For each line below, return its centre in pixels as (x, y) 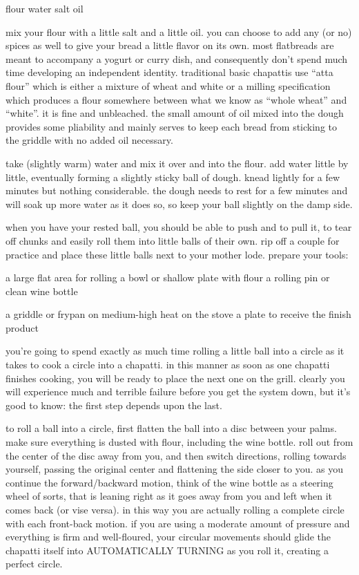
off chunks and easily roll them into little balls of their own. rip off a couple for (173, 240)
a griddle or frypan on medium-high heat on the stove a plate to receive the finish (178, 314)
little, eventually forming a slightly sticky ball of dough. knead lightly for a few (173, 177)
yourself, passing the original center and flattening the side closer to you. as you (175, 469)
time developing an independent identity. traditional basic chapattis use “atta (169, 72)
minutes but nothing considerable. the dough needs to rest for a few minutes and (177, 190)
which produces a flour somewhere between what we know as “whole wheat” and (176, 99)
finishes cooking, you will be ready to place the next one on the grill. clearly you (175, 378)
